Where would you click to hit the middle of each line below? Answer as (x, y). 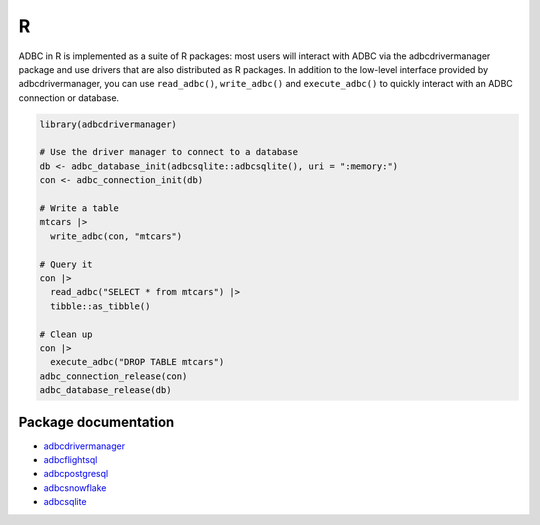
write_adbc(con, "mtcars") (116, 236)
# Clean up (66, 334)
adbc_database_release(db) (105, 390)
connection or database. (69, 97)
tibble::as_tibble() (100, 306)
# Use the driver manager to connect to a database (169, 152)
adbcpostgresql (76, 474)
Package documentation (96, 421)
